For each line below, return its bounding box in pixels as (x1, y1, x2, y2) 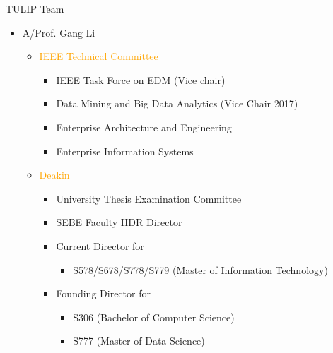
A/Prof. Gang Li (22, 25, 95, 40)
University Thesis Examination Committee (56, 191, 242, 205)
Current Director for (56, 238, 144, 253)
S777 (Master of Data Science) (73, 333, 205, 348)
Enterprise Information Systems (56, 143, 194, 158)
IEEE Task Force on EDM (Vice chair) (56, 72, 226, 87)
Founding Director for (56, 286, 151, 301)
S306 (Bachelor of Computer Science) (73, 309, 235, 324)
